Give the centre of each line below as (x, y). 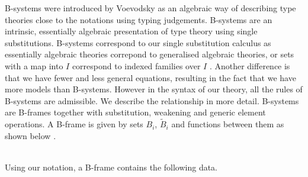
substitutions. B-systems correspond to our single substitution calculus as (138, 42)
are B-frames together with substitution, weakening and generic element (135, 112)
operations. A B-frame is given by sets (74, 124)
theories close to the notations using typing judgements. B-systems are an (139, 19)
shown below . (31, 135)
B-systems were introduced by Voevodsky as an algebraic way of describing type (150, 8)
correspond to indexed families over (136, 65)
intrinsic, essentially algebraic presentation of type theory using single (131, 31)
